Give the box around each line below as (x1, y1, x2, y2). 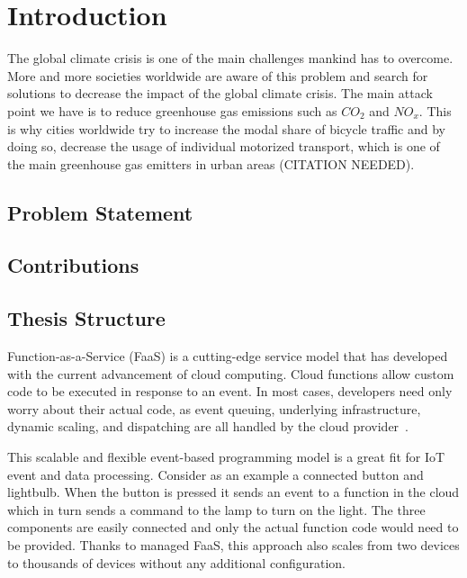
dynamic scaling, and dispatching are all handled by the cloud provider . (7, 417, 409, 436)
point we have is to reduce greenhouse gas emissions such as (7, 101, 337, 120)
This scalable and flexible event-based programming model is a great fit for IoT (7, 447, 445, 466)
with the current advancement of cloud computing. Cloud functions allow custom (7, 364, 454, 383)
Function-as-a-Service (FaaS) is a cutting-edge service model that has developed (7, 347, 448, 366)
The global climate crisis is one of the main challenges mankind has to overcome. (7, 49, 454, 68)
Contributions (7, 251, 139, 279)
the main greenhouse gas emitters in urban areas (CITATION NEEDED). (7, 154, 415, 173)
